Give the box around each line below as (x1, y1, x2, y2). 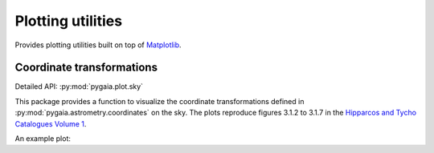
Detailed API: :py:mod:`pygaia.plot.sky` (14, 82, 144, 91)
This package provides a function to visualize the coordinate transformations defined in (14, 96, 305, 106)
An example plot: (14, 134, 72, 143)
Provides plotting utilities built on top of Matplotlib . (14, 40, 182, 50)
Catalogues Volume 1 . (14, 119, 87, 128)
